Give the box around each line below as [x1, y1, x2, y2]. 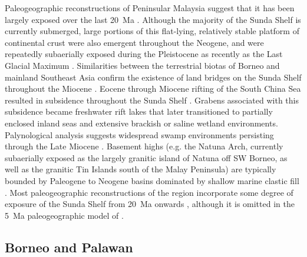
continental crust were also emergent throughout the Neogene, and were [5, 36, 264, 48]
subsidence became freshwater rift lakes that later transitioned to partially [5, 105, 273, 118]
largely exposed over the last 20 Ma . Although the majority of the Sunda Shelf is [5, 13, 301, 25]
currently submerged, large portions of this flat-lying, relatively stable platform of [5, 25, 299, 37]
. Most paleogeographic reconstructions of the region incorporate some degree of [5, 186, 293, 198]
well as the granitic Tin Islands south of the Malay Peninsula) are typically [5, 163, 276, 175]
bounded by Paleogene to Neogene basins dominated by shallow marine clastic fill [5, 174, 299, 186]
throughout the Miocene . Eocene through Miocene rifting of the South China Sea [5, 82, 301, 95]
